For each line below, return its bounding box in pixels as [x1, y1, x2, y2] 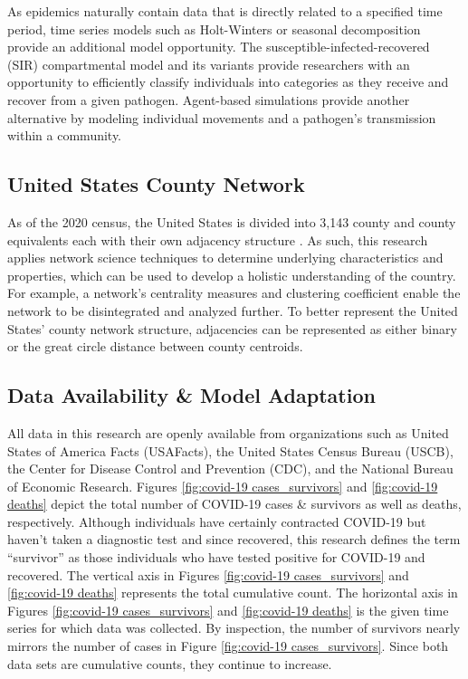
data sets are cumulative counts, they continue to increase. [7, 654, 332, 673]
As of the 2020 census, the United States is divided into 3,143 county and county [7, 212, 456, 231]
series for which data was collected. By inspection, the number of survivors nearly [7, 618, 461, 637]
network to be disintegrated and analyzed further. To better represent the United [7, 301, 458, 320]
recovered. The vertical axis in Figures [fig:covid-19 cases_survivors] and [7, 565, 409, 584]
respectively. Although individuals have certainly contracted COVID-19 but [7, 512, 426, 531]
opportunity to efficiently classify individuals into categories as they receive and [7, 72, 449, 91]
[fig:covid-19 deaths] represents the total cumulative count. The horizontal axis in [7, 583, 458, 602]
